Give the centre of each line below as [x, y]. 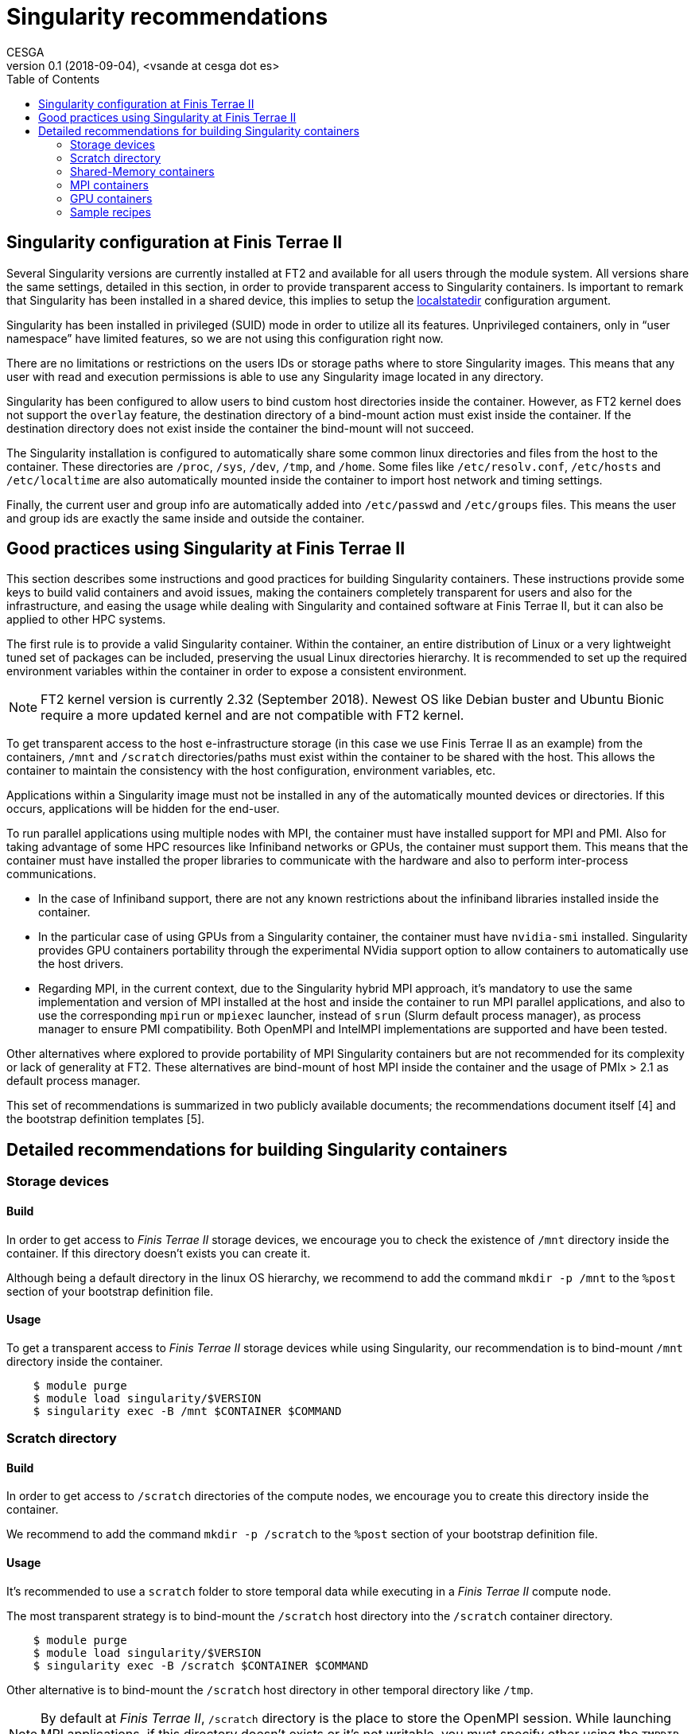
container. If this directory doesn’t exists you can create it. [159, 1253]
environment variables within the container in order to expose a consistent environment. [237, 671]
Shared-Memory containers [142, 171]
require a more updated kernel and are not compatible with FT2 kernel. [252, 715]
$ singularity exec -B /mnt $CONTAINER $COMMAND [187, 1411]
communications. [51, 874]
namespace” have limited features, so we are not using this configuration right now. [225, 338]
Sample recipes [111, 212]
